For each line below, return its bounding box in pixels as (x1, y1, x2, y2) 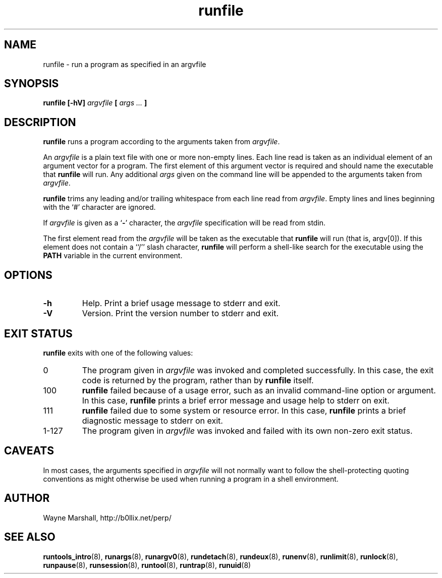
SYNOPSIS (4, 77, 59, 90)
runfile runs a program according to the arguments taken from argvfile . (43, 137, 280, 146)
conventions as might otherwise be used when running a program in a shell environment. (43, 474, 339, 483)
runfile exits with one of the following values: (43, 348, 193, 357)
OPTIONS (4, 268, 52, 281)
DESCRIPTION (4, 115, 76, 129)
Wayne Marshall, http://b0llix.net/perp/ (43, 513, 172, 522)
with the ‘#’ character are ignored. (43, 203, 156, 212)
